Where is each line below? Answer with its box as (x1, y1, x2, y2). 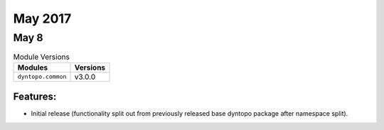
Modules (17, 63, 48, 72)
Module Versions (13, 52, 70, 62)
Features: (13, 91, 57, 103)
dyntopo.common (17, 73, 67, 81)
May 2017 (13, 11, 72, 26)
